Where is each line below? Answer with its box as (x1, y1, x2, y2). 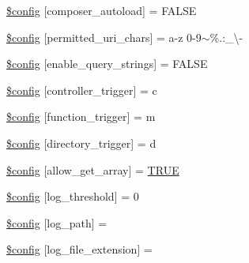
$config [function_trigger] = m (6, 108, 156, 125)
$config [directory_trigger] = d (6, 134, 157, 151)
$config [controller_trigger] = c (6, 81, 157, 98)
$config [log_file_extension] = (6, 241, 153, 257)
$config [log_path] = (6, 214, 108, 231)
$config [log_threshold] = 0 (6, 188, 139, 205)
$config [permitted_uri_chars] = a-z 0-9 (6, 28, 202, 45)
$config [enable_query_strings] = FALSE (6, 55, 208, 72)
